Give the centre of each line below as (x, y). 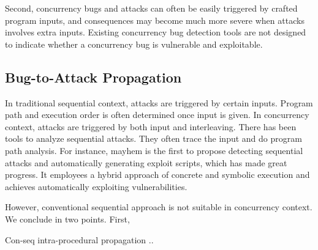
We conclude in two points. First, (67, 219)
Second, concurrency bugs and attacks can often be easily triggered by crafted (151, 8)
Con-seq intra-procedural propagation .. (79, 239)
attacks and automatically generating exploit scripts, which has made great (146, 162)
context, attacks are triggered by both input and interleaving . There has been (151, 126)
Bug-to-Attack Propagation (93, 77)
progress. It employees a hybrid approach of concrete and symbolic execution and (157, 175)
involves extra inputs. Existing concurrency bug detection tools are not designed (156, 32)
